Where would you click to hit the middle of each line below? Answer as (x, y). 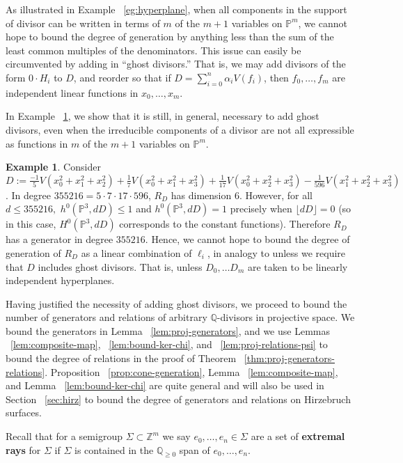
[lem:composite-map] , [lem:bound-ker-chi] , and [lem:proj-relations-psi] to (169, 344)
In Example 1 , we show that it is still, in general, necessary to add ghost (163, 116)
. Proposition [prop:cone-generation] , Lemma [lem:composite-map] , (191, 371)
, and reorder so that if (122, 77)
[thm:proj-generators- (289, 358)
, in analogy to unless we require (276, 252)
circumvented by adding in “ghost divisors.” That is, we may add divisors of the (176, 64)
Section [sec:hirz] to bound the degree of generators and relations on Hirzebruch (178, 399)
